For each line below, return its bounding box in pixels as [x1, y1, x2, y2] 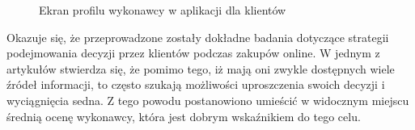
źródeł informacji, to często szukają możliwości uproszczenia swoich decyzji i [6, 76, 385, 93]
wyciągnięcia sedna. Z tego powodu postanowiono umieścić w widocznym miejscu [6, 91, 409, 108]
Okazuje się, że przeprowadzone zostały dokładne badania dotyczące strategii [6, 28, 389, 45]
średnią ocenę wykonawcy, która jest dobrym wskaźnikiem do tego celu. [6, 107, 361, 124]
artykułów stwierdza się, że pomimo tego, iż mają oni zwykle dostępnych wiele [6, 60, 395, 77]
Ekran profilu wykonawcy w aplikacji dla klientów [39, 2, 286, 18]
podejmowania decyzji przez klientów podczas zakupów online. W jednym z [6, 44, 380, 61]
